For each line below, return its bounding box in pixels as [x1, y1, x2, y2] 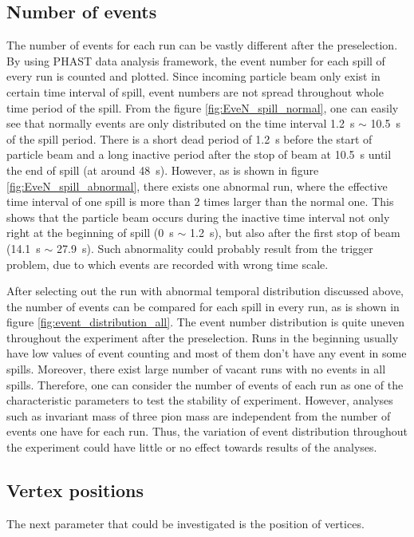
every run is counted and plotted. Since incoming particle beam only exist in [6, 68, 380, 85]
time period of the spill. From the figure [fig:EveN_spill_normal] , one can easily [6, 99, 399, 116]
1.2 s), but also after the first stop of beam [189, 224, 400, 241]
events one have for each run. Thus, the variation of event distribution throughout [6, 423, 408, 440]
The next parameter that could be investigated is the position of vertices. [6, 515, 365, 531]
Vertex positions [6, 478, 144, 503]
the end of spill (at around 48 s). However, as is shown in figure [6, 161, 319, 178]
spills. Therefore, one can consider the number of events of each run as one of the [6, 376, 404, 393]
